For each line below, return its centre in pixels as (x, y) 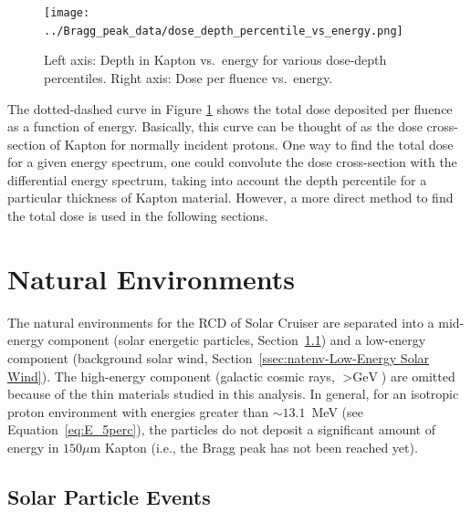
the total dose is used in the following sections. (138, 216)
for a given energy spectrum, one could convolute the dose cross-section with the (232, 162)
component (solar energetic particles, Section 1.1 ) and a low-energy (237, 340)
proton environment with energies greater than (138, 411)
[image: (67, 13)
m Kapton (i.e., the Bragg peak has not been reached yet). (254, 447)
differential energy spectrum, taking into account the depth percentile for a (217, 179)
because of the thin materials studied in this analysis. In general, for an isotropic (233, 394)
